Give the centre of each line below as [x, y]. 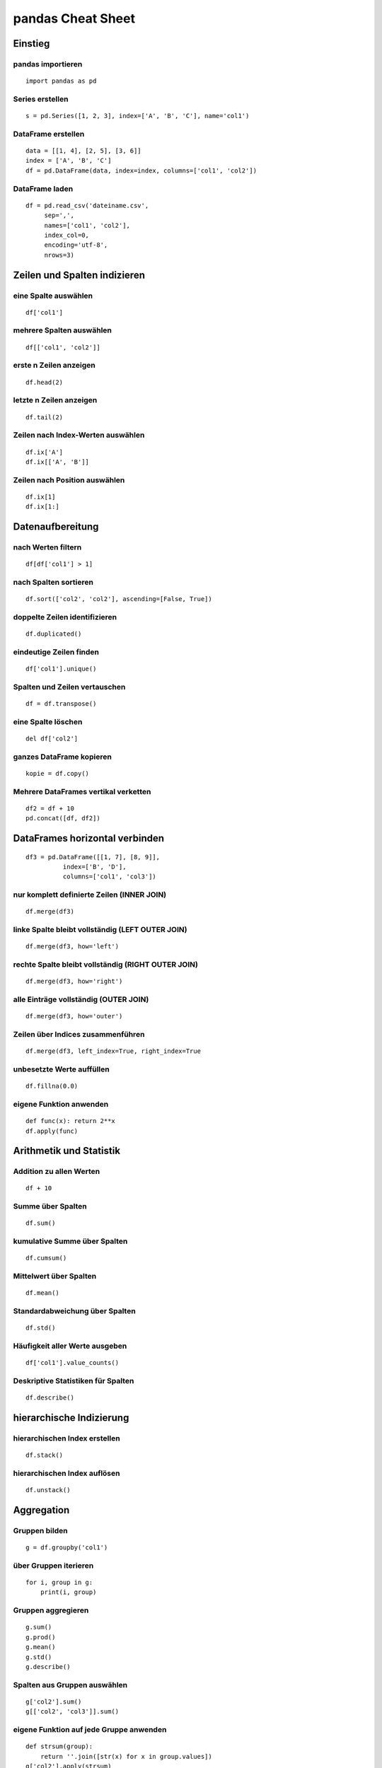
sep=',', [59, 215]
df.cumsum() [46, 1258]
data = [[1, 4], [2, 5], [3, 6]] [83, 151]
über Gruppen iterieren [53, 1565]
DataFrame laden [43, 189]
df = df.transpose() [61, 704]
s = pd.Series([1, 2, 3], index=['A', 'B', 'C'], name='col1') [138, 116]
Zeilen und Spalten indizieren [79, 275]
